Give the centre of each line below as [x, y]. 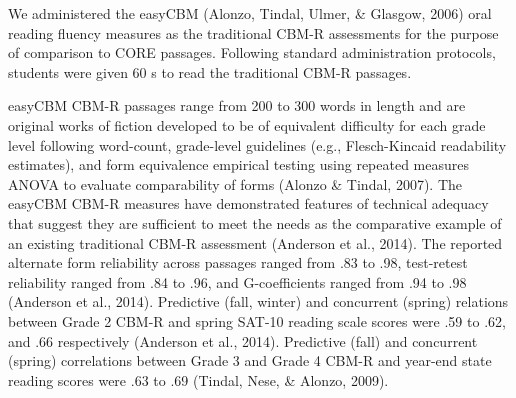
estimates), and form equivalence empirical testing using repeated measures [239, 164]
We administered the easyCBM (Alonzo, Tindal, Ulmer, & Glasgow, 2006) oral [250, 13]
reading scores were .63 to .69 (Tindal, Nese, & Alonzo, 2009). [198, 379]
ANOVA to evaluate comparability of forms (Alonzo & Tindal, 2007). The [235, 183]
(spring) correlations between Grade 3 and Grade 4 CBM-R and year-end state [250, 360]
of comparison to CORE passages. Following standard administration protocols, [252, 52]
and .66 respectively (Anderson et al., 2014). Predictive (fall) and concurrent [243, 340]
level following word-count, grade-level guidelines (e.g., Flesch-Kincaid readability [257, 144]
